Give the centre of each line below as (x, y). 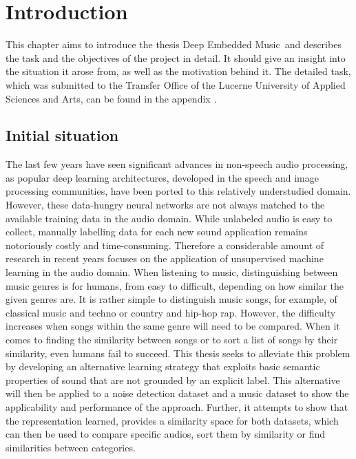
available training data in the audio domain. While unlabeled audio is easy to (169, 218)
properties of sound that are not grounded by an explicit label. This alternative (173, 380)
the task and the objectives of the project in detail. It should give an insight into (176, 57)
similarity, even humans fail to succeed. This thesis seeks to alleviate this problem (178, 353)
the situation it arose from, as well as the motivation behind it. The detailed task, (178, 71)
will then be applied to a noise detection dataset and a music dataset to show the (177, 393)
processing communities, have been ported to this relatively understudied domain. (178, 191)
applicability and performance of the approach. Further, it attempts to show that (177, 406)
